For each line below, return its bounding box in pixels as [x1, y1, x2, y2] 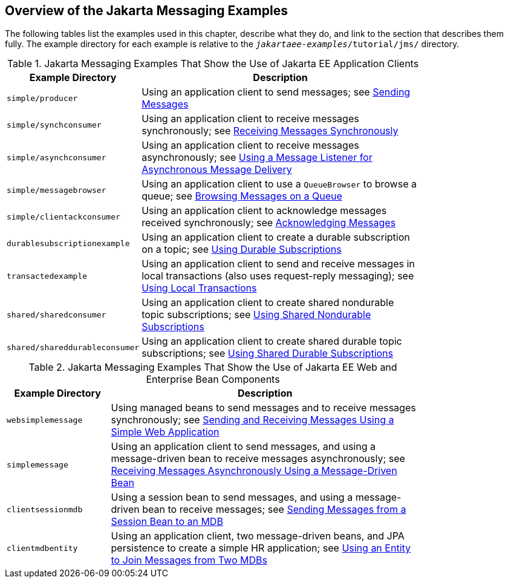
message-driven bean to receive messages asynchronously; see [111, 452, 405, 465]
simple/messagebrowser [7, 185, 106, 195]
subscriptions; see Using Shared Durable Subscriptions [142, 347, 393, 360]
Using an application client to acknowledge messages [142, 204, 387, 217]
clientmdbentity [7, 543, 78, 553]
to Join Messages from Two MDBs [111, 554, 267, 567]
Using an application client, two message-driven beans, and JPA [111, 530, 405, 542]
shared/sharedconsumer [7, 310, 106, 319]
